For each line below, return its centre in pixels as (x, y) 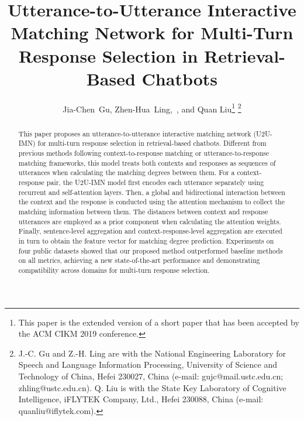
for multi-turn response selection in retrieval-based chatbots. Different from (152, 143)
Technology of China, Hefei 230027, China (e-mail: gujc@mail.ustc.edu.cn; (151, 376)
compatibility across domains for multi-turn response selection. (114, 270)
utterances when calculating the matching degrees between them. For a (127, 172)
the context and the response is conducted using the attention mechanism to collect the (151, 202)
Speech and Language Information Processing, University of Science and (148, 364)
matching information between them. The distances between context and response (143, 211)
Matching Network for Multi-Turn (152, 32)
